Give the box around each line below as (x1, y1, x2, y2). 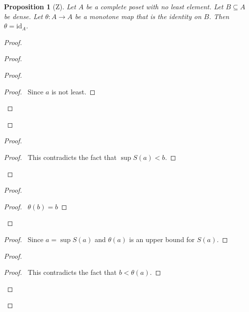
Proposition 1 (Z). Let (4, 1, 76, 11)
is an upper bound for (129, 234, 195, 244)
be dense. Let (4, 11, 43, 21)
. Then (209, 11, 229, 21)
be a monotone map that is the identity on (75, 11, 201, 21)
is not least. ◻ (51, 86, 96, 96)
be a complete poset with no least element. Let (86, 1, 224, 11)
